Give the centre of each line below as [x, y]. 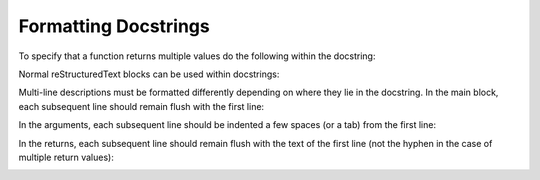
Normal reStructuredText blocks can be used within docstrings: [149, 74]
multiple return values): [66, 157]
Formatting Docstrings [114, 26]
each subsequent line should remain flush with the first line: [141, 106]
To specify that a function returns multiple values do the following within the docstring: [197, 56]
